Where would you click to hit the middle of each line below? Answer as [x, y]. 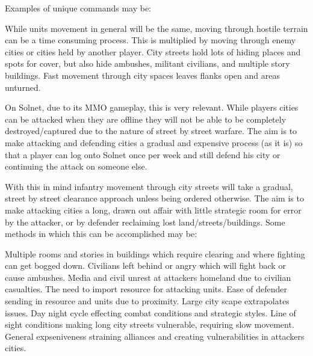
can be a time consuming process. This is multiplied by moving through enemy [150, 40]
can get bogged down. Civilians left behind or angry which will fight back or [145, 265]
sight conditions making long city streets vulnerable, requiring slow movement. [150, 324]
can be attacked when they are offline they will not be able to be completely [146, 119]
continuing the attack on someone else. [76, 166]
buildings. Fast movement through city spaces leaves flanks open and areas [142, 75]
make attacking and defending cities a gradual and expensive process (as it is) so [154, 142]
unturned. [23, 87]
